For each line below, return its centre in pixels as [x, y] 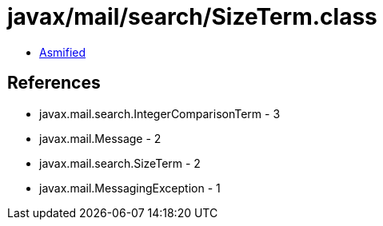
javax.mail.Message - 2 [100, 138]
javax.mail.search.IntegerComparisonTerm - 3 [160, 113]
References [54, 83]
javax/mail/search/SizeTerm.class [192, 17]
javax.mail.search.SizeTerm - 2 [120, 163]
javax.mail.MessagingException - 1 [130, 188]
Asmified [63, 52]
